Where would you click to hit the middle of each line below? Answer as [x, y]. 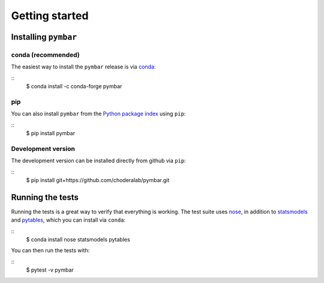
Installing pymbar [44, 37]
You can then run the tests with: [50, 251]
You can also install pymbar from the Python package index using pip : [98, 114]
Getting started [50, 16]
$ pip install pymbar [50, 133]
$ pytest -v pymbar [50, 270]
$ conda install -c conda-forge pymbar [74, 87]
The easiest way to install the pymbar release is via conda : [83, 67]
